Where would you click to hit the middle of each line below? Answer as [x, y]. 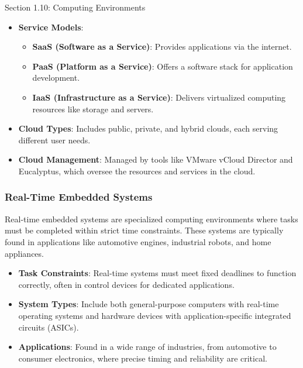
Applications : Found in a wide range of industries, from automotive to [147, 347]
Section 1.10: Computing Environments [75, 7]
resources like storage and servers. [93, 109]
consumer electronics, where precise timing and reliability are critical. [143, 358]
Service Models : [51, 27]
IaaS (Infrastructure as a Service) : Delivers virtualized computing [159, 97]
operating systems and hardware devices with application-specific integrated [155, 315]
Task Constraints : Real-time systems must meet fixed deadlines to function [157, 273]
